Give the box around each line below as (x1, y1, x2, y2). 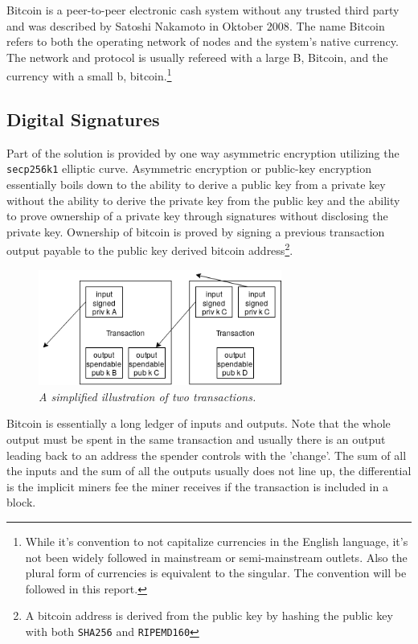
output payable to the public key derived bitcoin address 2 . (6, 240, 293, 259)
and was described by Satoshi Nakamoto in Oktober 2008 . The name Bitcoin (6, 17, 385, 34)
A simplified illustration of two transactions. (39, 388, 256, 404)
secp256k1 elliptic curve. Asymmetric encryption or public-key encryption (6, 160, 371, 177)
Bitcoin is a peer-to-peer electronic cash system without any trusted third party (6, 2, 400, 18)
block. (6, 494, 36, 511)
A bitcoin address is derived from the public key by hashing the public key (25, 607, 393, 624)
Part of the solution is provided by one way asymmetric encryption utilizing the (6, 144, 400, 161)
